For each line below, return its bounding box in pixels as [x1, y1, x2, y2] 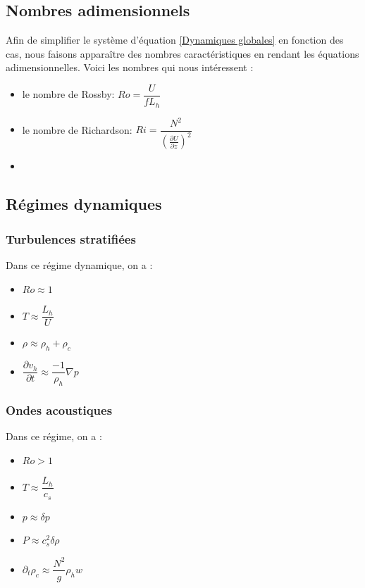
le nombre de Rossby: [22, 87, 115, 101]
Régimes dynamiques [6, 193, 162, 215]
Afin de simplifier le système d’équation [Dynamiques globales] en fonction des [6, 32, 344, 47]
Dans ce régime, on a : [6, 429, 102, 444]
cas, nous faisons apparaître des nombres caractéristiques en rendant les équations [6, 46, 359, 61]
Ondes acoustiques [6, 401, 113, 418]
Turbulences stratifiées [6, 230, 136, 247]
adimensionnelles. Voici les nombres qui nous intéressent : [6, 60, 254, 75]
